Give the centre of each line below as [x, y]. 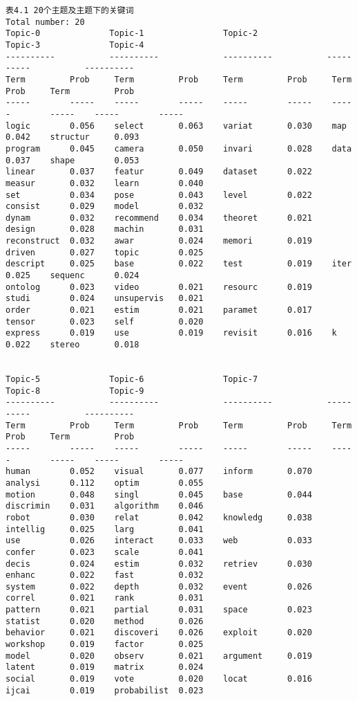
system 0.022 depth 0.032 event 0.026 [159, 586]
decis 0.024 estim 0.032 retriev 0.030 [159, 564]
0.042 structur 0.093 [73, 137]
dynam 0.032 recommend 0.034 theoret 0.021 [159, 218]
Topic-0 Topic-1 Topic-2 [132, 34]
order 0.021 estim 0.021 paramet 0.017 [159, 310]
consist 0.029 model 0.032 [105, 207]
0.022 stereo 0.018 [73, 345]
